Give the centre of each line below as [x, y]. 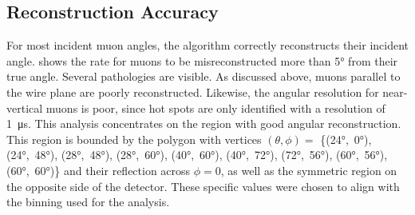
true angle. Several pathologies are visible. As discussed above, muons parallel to [204, 76]
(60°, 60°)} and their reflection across [99, 170]
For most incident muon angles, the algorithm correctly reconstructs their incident [207, 45]
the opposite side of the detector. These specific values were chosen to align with [203, 186]
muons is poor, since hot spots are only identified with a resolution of [215, 107]
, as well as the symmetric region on [309, 170]
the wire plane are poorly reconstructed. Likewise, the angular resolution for [193, 92]
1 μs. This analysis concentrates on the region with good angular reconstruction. [204, 123]
